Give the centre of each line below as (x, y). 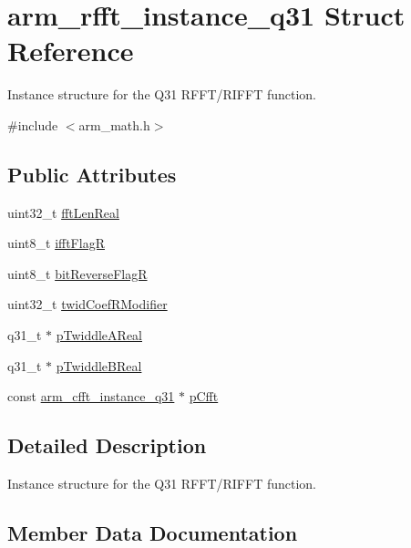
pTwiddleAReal (99, 335)
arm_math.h (114, 124)
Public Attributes (92, 174)
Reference (71, 51)
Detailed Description (107, 445)
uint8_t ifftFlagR (56, 243)
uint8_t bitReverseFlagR (77, 273)
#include (33, 124)
